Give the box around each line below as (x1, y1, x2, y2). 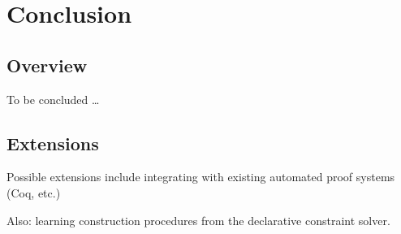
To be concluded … (6, 90, 100, 107)
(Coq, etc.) (6, 184, 61, 201)
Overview (6, 52, 88, 77)
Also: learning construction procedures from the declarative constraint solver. (6, 211, 390, 228)
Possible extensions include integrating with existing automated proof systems (6, 168, 395, 185)
